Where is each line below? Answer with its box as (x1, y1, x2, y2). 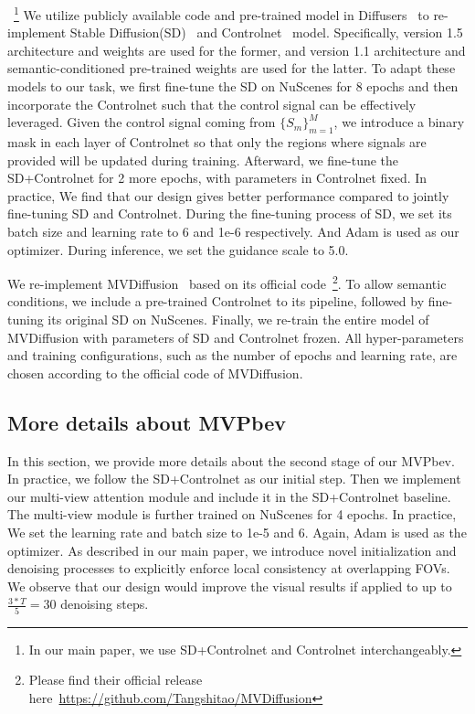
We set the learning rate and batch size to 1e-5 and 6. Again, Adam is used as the (7, 522, 467, 541)
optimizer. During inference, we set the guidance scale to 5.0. (7, 240, 349, 259)
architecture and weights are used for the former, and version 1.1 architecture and (7, 40, 466, 59)
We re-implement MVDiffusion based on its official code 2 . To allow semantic (7, 272, 447, 293)
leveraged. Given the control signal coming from (7, 112, 276, 132)
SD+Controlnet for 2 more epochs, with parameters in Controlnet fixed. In (7, 168, 427, 187)
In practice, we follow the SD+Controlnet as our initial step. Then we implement (7, 469, 461, 488)
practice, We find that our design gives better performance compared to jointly (7, 186, 449, 205)
